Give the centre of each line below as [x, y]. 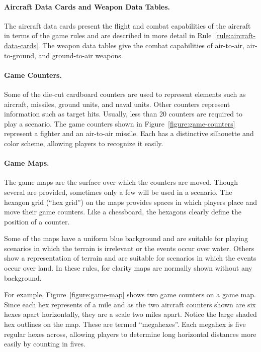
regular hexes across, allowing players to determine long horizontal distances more [130, 334]
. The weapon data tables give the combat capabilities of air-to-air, [141, 45]
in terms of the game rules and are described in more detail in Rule [108, 35]
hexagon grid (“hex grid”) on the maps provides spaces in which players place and [130, 202]
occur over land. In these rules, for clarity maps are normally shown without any [128, 268]
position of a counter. [37, 221]
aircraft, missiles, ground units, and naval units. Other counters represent [117, 104]
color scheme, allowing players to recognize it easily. [84, 143]
